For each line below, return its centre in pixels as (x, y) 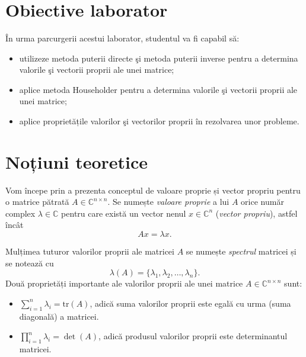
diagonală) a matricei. (59, 316)
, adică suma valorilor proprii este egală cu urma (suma (190, 303)
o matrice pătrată (37, 202)
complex (20, 213)
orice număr (262, 202)
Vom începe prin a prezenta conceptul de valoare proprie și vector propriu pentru (153, 190)
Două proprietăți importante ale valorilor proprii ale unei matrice (124, 283)
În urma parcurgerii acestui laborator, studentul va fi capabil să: (122, 38)
